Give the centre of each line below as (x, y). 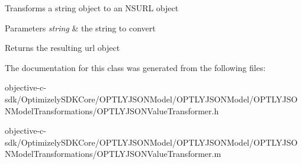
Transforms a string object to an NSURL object (92, 8)
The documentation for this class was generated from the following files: (135, 67)
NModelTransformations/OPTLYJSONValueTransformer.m (113, 154)
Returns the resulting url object (62, 48)
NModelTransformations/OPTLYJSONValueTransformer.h (112, 110)
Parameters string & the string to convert (80, 28)
